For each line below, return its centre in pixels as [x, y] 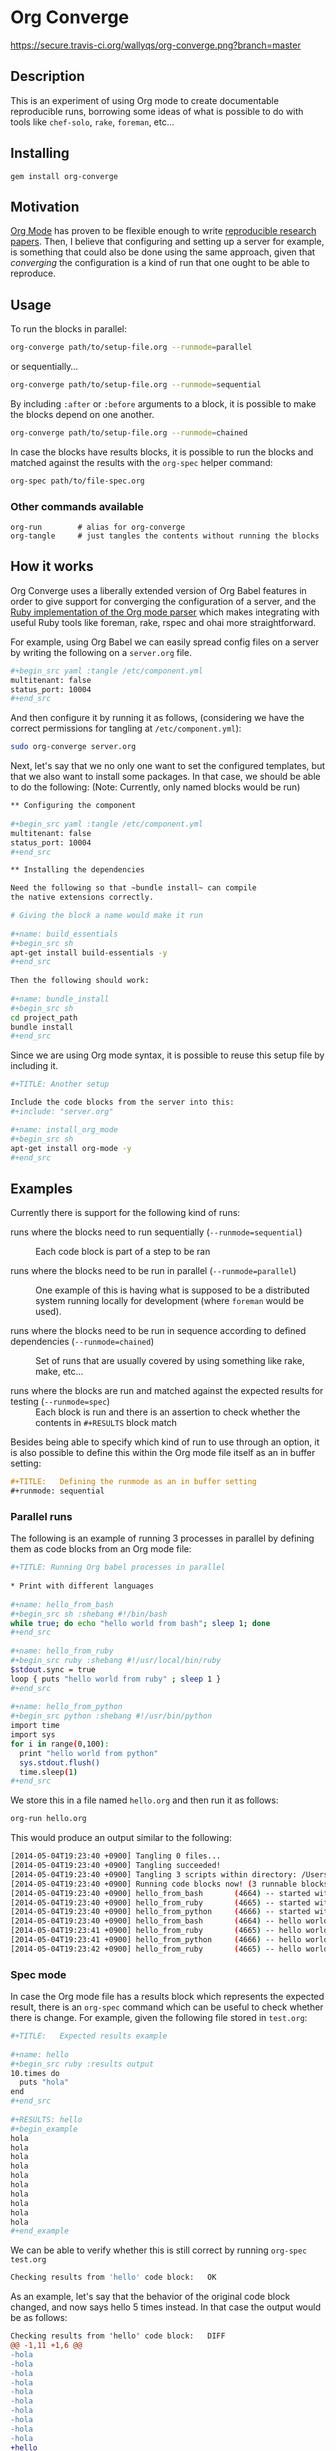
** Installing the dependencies [77, 870]
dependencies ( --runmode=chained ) [82, 1342]
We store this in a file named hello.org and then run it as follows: [144, 1800]
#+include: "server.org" [62, 1112]
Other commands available [77, 506]
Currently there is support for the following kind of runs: [125, 1213]
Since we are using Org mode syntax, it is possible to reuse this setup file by [167, 1055]
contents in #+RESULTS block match [106, 1423]
